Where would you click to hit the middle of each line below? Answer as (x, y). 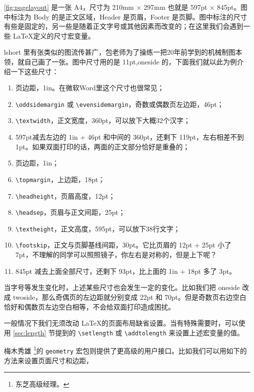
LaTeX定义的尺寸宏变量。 (54, 35)
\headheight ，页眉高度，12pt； (65, 196)
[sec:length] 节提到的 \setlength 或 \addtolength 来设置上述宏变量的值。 (128, 332)
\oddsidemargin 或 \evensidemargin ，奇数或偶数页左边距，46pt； (119, 104)
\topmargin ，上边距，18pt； (60, 179)
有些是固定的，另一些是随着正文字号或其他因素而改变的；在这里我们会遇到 (124, 26)
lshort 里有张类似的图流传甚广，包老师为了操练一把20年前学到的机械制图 (120, 52)
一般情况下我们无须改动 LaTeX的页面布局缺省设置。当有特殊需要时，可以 (121, 323)
